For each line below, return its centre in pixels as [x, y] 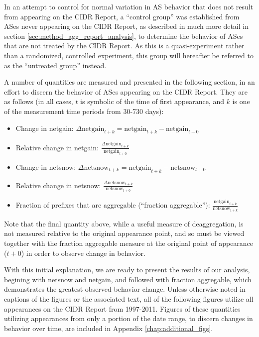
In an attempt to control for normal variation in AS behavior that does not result [129, 6]
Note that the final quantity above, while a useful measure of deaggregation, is [124, 223]
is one [241, 101]
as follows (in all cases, [39, 101]
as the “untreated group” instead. [55, 65]
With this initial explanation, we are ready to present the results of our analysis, [127, 270]
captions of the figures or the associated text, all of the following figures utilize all [129, 299]
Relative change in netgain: [57, 147]
